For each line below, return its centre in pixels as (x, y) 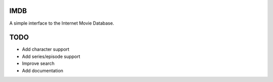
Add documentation (42, 70)
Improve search (38, 63)
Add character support (46, 49)
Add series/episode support (51, 56)
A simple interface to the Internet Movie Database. (62, 23)
